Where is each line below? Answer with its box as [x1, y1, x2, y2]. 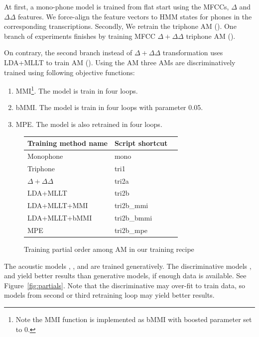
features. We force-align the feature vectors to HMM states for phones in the [18, 11, 252, 21]
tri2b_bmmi [114, 213, 152, 223]
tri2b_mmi [114, 200, 148, 211]
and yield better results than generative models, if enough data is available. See [4, 270, 247, 281]
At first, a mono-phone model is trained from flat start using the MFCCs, [4, 1, 229, 11]
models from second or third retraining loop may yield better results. [4, 290, 215, 300]
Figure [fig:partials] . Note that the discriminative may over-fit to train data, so [4, 280, 246, 290]
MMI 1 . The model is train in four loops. [15, 84, 138, 96]
